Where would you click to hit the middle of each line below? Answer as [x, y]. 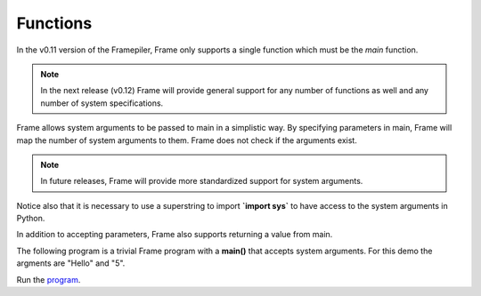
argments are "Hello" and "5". [71, 263]
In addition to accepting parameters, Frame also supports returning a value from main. [175, 235]
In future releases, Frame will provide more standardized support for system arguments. [202, 181]
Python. [31, 219]
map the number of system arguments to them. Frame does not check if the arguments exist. [187, 140]
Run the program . [49, 279]
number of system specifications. [102, 103]
